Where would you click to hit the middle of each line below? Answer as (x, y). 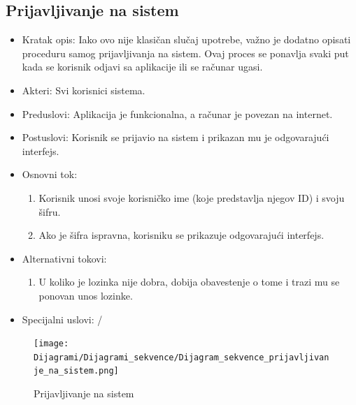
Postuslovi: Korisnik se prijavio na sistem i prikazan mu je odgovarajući (176, 137)
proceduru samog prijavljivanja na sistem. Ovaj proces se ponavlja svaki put (185, 53)
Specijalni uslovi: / (62, 319)
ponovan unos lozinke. (86, 295)
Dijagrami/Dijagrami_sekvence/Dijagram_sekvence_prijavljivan (181, 357)
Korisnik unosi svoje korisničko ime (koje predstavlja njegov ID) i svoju (192, 197)
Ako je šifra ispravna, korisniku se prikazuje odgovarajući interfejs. (181, 235)
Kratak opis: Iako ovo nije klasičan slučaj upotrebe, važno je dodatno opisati (186, 39)
